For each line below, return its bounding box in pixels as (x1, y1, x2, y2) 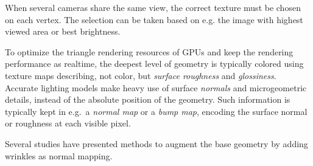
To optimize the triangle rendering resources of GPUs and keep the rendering (5, 45, 294, 58)
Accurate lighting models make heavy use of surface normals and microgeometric (5, 81, 307, 94)
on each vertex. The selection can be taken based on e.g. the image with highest (5, 13, 303, 26)
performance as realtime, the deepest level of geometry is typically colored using (5, 57, 304, 70)
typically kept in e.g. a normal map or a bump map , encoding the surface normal (5, 105, 308, 117)
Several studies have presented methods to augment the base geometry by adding (5, 137, 308, 150)
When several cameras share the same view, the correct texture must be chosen (5, 1, 301, 13)
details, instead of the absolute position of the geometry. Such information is (5, 93, 290, 106)
